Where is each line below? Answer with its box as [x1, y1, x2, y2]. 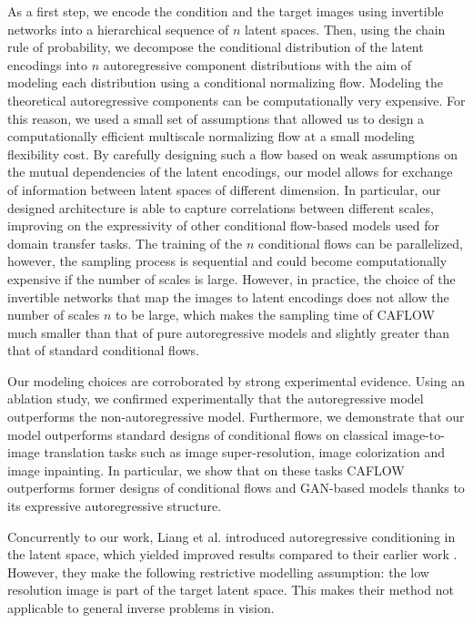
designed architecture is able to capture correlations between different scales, [7, 198, 434, 217]
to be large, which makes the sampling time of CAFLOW [116, 305, 435, 324]
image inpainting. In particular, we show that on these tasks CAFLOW [7, 460, 405, 479]
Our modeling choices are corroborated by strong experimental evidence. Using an [7, 371, 465, 390]
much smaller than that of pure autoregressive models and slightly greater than [7, 322, 449, 342]
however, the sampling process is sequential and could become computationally [7, 251, 448, 271]
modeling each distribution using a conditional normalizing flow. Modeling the [7, 73, 444, 92]
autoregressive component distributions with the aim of [103, 55, 412, 74]
